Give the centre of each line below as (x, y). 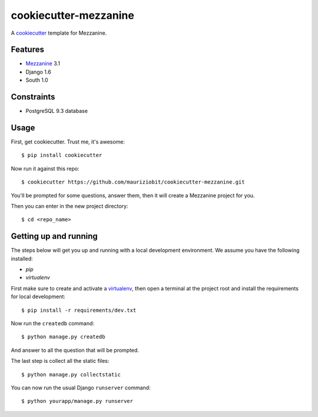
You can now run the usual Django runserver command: (81, 388)
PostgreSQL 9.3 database (57, 111)
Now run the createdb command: (52, 323)
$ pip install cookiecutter (62, 155)
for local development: (38, 296)
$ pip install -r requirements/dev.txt (79, 310)
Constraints (33, 97)
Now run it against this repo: (45, 168)
